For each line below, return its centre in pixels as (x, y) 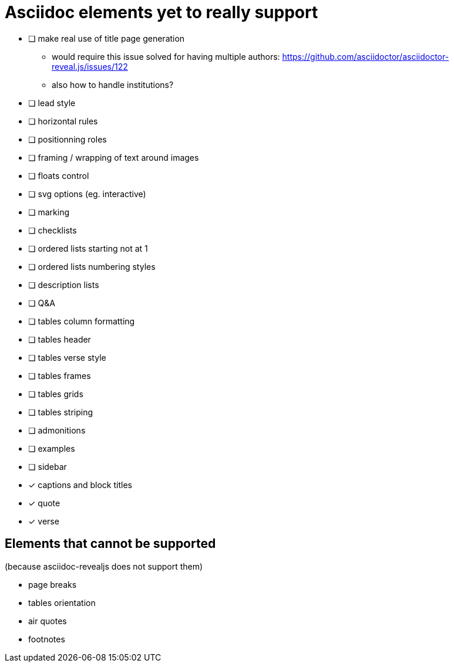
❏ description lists (64, 285)
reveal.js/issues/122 (90, 66)
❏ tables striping (61, 412)
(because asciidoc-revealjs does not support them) (104, 566)
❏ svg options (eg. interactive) (87, 194)
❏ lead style (52, 103)
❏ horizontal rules (63, 121)
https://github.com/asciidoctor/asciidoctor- (366, 56)
